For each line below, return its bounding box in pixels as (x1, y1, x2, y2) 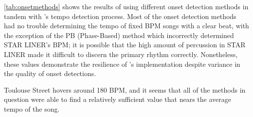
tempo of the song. (4, 103, 60, 114)
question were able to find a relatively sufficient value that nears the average (4, 94, 232, 104)
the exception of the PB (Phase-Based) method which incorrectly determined (4, 30, 234, 40)
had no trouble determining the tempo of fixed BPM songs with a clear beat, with (4, 20, 249, 31)
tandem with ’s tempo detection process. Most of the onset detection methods (4, 11, 236, 21)
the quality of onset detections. (4, 68, 96, 78)
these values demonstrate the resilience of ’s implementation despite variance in (4, 58, 240, 69)
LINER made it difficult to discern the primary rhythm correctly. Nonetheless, (4, 49, 238, 59)
